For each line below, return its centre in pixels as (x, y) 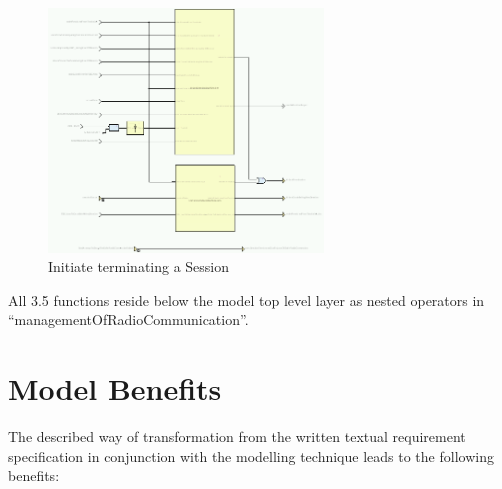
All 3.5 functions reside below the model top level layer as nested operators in (246, 299)
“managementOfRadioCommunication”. (128, 319)
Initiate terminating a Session (139, 266)
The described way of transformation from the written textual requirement (237, 436)
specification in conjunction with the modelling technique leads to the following (251, 455)
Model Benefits (115, 388)
